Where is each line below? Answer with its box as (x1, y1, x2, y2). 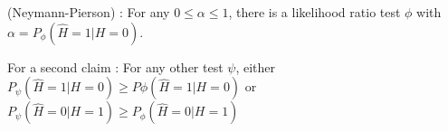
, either (235, 57, 276, 76)
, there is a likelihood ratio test (228, 3, 401, 21)
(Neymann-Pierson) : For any (7, 3, 170, 21)
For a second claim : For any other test (7, 57, 224, 76)
